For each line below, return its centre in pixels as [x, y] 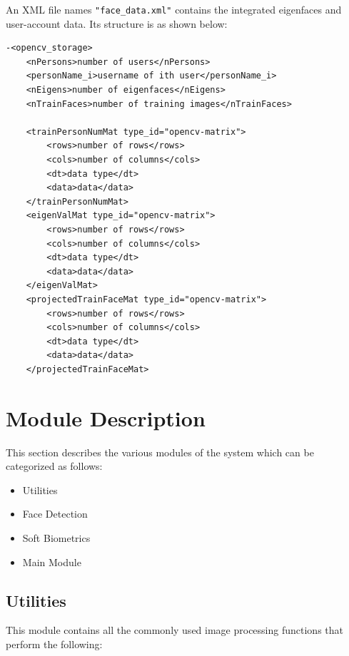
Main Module [52, 562]
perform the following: [54, 644]
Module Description [106, 417]
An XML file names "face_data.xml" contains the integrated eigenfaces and [174, 9]
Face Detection [55, 514]
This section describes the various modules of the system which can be [160, 452]
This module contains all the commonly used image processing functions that [174, 630]
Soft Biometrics [56, 538]
